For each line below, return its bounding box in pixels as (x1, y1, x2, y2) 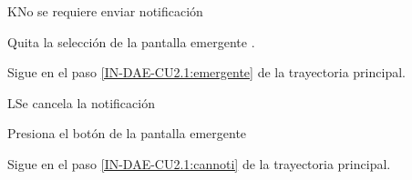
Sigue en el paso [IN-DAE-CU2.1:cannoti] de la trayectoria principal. (7, 154, 391, 173)
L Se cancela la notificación (7, 93, 155, 112)
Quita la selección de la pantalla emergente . (7, 32, 255, 51)
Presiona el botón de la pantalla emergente (7, 124, 247, 143)
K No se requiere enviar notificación (7, 2, 203, 20)
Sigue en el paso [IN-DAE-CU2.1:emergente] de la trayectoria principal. (7, 63, 406, 82)
